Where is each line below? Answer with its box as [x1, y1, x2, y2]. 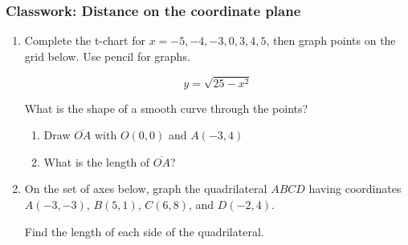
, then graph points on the [266, 32, 396, 49]
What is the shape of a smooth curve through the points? [24, 99, 308, 116]
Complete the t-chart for [24, 32, 145, 49]
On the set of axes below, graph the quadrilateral [24, 180, 267, 197]
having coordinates [308, 180, 402, 197]
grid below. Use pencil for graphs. [24, 47, 190, 64]
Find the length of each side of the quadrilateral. [24, 223, 264, 239]
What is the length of [43, 153, 150, 170]
